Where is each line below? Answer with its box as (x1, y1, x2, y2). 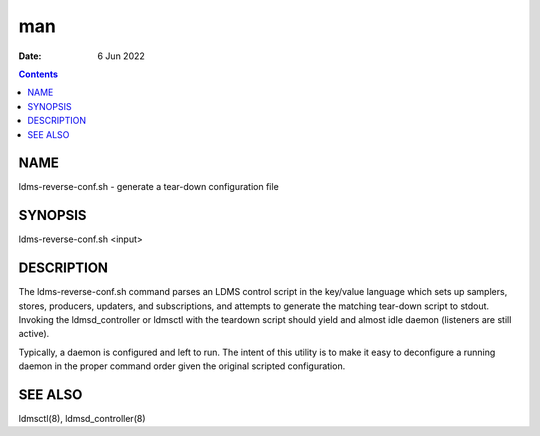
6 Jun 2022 (97, 50, 145, 62)
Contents (18, 68, 59, 80)
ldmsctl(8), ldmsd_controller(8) (18, 413, 146, 425)
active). (18, 328, 50, 340)
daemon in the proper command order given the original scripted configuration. (18, 360, 346, 372)
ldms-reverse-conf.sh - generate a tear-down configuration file (18, 181, 279, 193)
